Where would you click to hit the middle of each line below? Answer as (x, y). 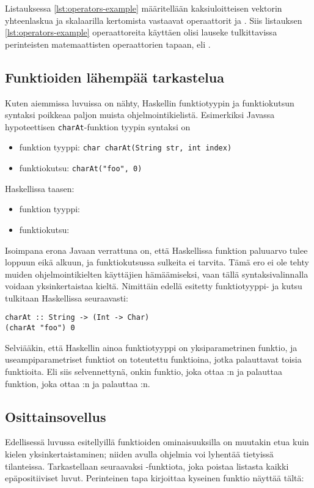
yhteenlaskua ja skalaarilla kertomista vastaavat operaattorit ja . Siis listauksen (154, 20)
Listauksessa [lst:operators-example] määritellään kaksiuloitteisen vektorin (144, 8)
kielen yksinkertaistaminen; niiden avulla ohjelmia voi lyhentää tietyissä (139, 453)
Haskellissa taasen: (40, 188)
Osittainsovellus (56, 416)
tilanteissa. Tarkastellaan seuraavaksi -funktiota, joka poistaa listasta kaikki (147, 466)
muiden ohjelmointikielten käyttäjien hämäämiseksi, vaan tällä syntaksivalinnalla (157, 274)
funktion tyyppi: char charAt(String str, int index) (126, 147)
